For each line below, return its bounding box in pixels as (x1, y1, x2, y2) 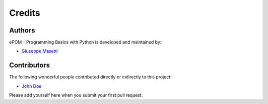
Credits (9, 7, 41, 18)
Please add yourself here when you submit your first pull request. (9, 92, 143, 98)
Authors (9, 26, 35, 35)
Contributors (9, 61, 50, 69)
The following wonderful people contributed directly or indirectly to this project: (9, 74, 172, 80)
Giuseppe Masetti (21, 48, 58, 54)
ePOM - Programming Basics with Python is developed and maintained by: (9, 39, 162, 45)
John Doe (21, 83, 42, 89)
